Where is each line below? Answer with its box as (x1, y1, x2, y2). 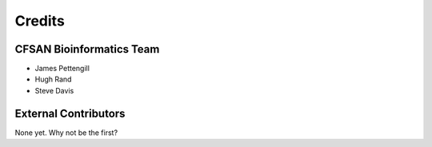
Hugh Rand (34, 74, 72, 84)
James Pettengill (34, 64, 90, 73)
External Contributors (14, 106, 126, 120)
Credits (14, 12, 66, 30)
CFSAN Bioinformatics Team (14, 42, 160, 56)
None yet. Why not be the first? (14, 128, 118, 137)
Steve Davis (34, 85, 74, 95)
